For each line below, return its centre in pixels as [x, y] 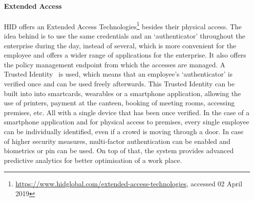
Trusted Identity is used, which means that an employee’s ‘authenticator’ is [118, 74]
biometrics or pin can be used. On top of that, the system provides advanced [119, 151]
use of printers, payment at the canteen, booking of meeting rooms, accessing [119, 103]
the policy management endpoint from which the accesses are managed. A [115, 64]
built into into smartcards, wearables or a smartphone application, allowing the [123, 93]
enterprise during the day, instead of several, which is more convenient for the [120, 45]
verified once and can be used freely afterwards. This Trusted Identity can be [119, 84]
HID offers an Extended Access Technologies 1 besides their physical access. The [123, 25]
